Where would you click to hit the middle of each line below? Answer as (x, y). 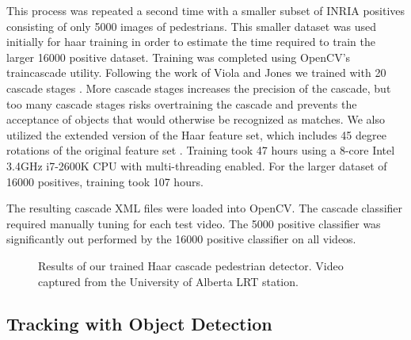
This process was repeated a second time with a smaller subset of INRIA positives (206, 10)
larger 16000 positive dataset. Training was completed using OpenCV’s (179, 57)
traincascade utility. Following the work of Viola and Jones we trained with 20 (196, 73)
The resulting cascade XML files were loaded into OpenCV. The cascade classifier (205, 208)
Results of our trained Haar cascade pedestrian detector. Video (191, 265)
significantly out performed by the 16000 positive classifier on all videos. (181, 239)
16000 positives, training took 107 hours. (105, 181)
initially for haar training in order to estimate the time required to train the (191, 42)
